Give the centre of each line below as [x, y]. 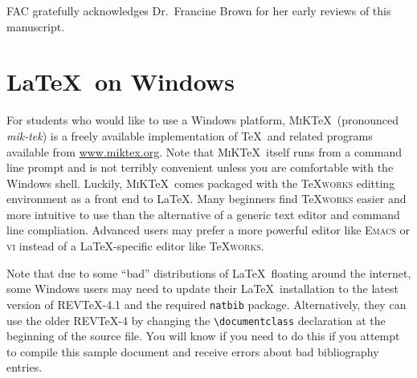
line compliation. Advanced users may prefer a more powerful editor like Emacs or [208, 230]
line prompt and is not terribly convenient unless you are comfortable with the [200, 167]
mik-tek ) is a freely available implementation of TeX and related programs [190, 135]
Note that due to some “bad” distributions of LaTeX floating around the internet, [209, 272]
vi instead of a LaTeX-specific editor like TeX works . [135, 246]
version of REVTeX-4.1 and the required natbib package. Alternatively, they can [206, 304]
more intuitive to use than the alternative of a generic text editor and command [203, 214]
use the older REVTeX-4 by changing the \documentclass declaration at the [196, 320]
